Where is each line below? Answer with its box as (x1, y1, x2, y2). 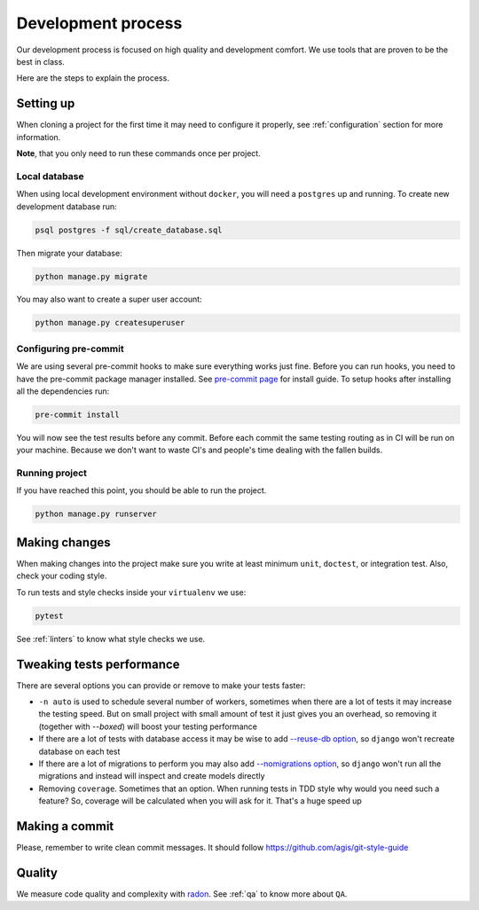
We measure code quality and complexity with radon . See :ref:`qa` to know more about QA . (16, 888, 348, 899)
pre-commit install (35, 409, 120, 420)
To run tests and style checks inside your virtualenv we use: (16, 586, 247, 598)
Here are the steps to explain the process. (16, 73, 170, 83)
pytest (35, 610, 64, 621)
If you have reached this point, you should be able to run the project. (16, 485, 267, 496)
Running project (16, 467, 88, 479)
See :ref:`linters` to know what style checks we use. (16, 633, 206, 644)
